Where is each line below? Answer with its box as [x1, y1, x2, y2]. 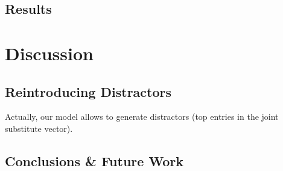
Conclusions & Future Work [5, 151, 184, 170]
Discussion [5, 40, 94, 65]
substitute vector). [5, 122, 73, 134]
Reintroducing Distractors [5, 82, 172, 101]
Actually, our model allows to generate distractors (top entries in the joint [5, 110, 279, 123]
